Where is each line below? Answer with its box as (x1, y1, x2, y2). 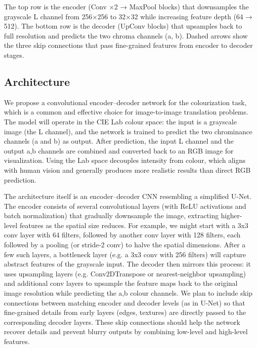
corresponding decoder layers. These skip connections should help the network (4, 316, 240, 327)
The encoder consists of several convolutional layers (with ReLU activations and (4, 200, 247, 211)
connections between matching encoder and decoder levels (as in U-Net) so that (4, 297, 245, 308)
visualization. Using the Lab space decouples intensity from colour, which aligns (4, 155, 246, 165)
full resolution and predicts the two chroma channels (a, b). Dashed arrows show (4, 30, 248, 40)
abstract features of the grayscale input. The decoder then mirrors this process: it (4, 259, 251, 269)
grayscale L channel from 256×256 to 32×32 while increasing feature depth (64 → (4, 11, 253, 21)
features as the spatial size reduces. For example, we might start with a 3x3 (19, 220, 249, 230)
